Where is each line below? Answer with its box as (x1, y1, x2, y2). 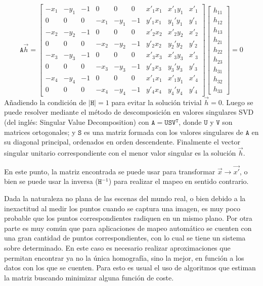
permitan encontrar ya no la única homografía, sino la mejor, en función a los (4, 252, 244, 263)
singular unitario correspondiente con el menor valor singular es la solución (4, 148, 236, 158)
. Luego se (222, 97, 253, 107)
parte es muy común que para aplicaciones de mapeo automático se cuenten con (4, 222, 252, 233)
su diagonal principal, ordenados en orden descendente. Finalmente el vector (4, 136, 240, 147)
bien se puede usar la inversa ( (4, 176, 98, 186)
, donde (179, 117, 202, 127)
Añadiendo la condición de (4, 97, 86, 107)
